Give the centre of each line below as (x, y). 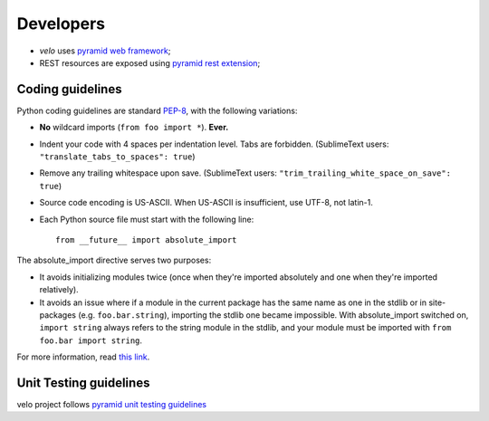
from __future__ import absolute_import (146, 239)
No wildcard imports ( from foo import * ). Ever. (134, 128)
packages (58, 315)
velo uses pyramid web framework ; (105, 51)
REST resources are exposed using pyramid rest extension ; (150, 62)
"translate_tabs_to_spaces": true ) (117, 157)
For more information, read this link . (83, 357)
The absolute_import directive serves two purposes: (114, 260)
